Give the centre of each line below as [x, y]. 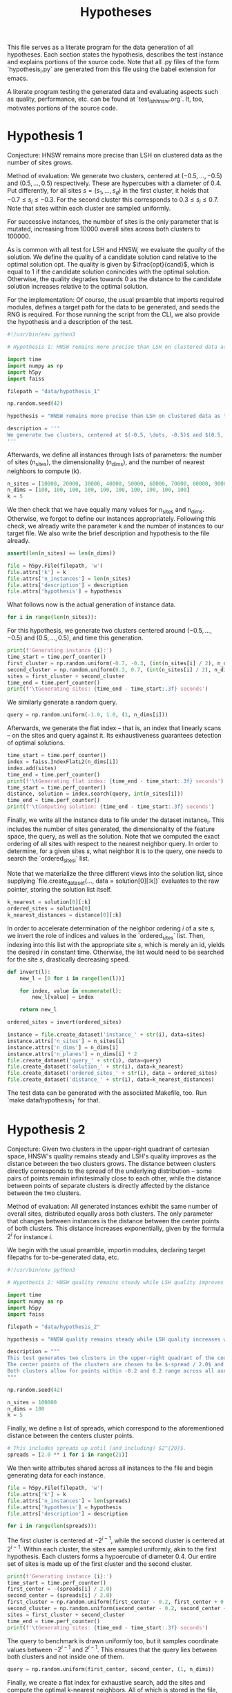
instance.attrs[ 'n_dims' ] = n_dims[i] [63, 1047]
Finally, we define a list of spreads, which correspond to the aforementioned [116, 1428]
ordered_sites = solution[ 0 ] [49, 909]
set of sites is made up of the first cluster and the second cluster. [100, 1563]
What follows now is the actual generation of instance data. [91, 604]
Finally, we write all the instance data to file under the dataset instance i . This [116, 821]
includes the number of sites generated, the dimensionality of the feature [111, 829]
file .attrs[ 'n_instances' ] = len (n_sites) [69, 578]
